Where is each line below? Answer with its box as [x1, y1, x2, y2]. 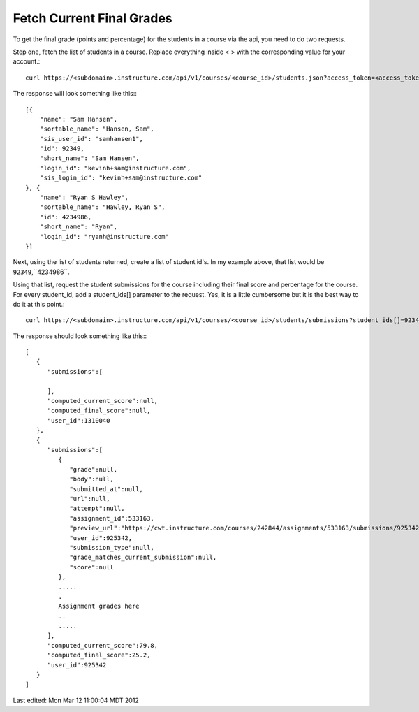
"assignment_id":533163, [69, 514, 155, 522]
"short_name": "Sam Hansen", [39, 154, 140, 162]
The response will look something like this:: [13, 89, 138, 98]
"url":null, [69, 495, 110, 502]
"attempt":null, [69, 504, 125, 513]
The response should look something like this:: [13, 332, 147, 340]
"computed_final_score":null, [47, 407, 151, 415]
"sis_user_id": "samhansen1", [39, 135, 143, 143]
